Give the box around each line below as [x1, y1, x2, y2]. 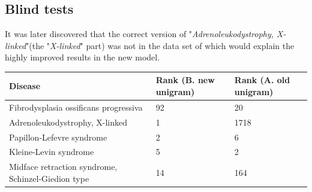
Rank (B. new [155, 74, 215, 86]
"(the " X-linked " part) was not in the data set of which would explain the [26, 39, 295, 51]
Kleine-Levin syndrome [9, 145, 94, 158]
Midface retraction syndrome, [9, 160, 118, 173]
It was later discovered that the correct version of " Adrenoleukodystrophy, [5, 28, 274, 40]
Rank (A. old [234, 74, 290, 86]
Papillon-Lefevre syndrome [9, 130, 107, 143]
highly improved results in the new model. [5, 51, 160, 63]
